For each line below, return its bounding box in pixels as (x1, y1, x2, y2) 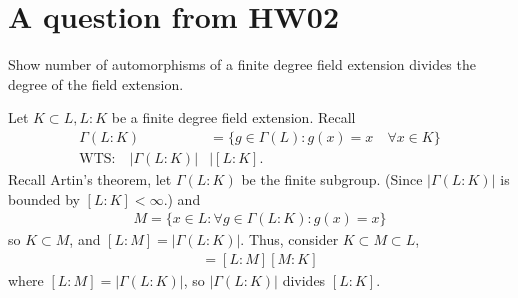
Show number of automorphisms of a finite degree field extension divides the (8, 54, 476, 75)
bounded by (8, 188, 80, 209)
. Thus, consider (240, 229, 339, 250)
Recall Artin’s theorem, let (8, 168, 172, 189)
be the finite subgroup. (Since (241, 168, 423, 189)
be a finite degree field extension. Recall (111, 107, 356, 128)
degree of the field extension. (8, 73, 184, 94)
